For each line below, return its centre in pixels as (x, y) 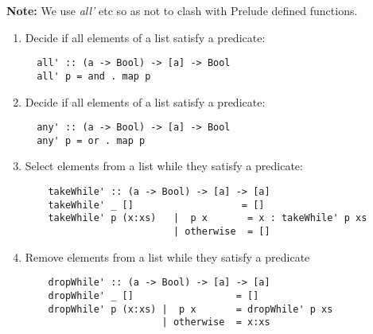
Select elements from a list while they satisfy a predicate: (164, 166)
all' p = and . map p (94, 76)
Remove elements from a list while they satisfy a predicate (167, 256)
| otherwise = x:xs (216, 322)
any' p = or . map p (91, 140)
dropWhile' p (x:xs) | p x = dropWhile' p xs (190, 309)
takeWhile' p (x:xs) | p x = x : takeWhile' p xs (208, 218)
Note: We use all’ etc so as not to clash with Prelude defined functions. (182, 10)
